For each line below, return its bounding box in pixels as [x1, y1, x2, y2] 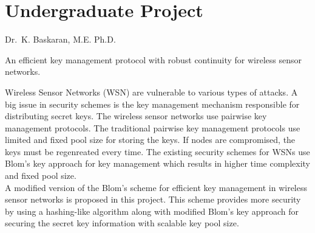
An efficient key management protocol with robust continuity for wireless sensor [5, 53, 302, 66]
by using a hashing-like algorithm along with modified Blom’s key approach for [5, 204, 299, 217]
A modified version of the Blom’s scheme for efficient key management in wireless [5, 181, 307, 193]
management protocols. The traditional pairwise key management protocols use [5, 121, 300, 134]
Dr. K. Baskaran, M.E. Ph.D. [5, 33, 116, 46]
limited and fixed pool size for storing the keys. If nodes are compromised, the [5, 133, 296, 146]
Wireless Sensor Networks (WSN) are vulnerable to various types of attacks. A [5, 85, 298, 98]
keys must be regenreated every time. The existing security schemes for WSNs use [5, 145, 310, 158]
